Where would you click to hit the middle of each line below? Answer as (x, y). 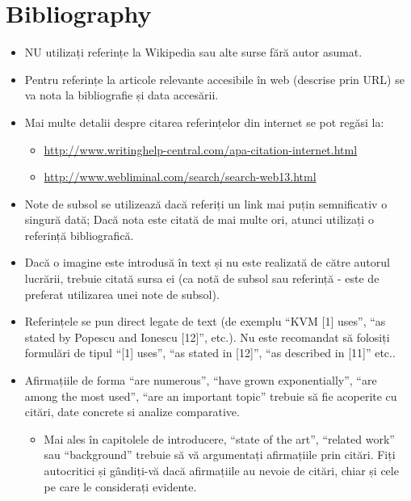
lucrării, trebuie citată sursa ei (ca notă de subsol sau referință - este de (202, 278)
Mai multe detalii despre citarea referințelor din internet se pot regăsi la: (204, 122)
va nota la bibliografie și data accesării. (122, 95)
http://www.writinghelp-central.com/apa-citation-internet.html (201, 149)
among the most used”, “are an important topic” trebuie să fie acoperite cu (211, 396)
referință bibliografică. (79, 235)
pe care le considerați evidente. (120, 486)
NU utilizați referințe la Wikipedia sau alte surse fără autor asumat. (193, 52)
